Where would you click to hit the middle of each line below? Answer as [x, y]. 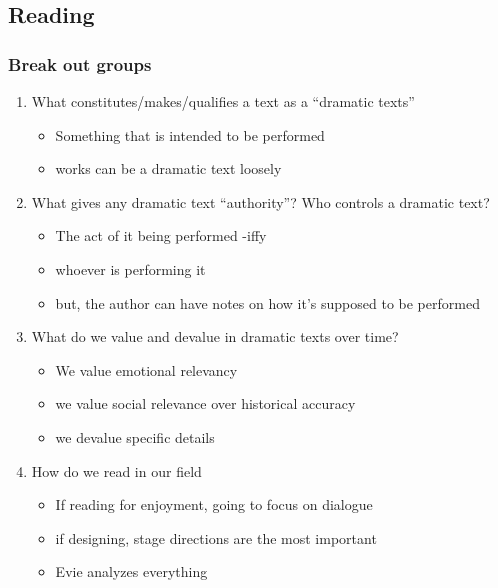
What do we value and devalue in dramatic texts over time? [215, 336]
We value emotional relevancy [146, 369]
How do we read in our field [116, 470]
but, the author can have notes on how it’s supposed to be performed [267, 302]
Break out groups [80, 63]
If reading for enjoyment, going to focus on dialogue [214, 504]
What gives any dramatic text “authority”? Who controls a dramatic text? [260, 201]
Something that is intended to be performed [190, 134]
